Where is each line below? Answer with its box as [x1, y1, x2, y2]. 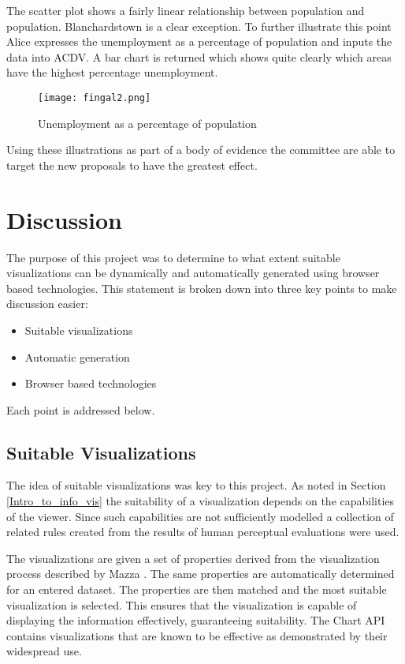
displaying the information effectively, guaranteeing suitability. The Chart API [6, 612, 385, 628]
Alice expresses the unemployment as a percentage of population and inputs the [6, 33, 392, 50]
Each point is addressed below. [6, 401, 155, 418]
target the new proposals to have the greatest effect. [6, 156, 258, 173]
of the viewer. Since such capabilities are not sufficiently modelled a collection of [6, 508, 394, 524]
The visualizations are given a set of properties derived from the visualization [6, 550, 380, 566]
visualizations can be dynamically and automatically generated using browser [6, 264, 380, 281]
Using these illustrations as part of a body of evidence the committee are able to [6, 141, 396, 158]
